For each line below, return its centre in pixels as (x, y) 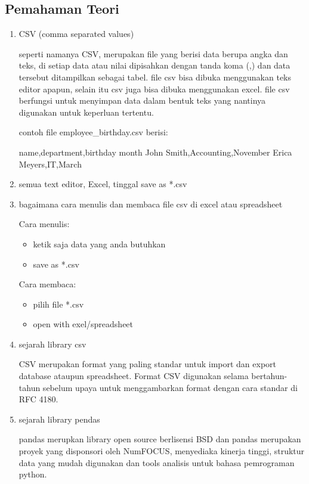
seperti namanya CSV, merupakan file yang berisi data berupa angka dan (153, 53)
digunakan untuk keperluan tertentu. (86, 112)
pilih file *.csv (58, 304)
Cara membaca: (47, 284)
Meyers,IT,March (50, 164)
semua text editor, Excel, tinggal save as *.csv (103, 184)
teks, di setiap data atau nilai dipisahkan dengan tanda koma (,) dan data (154, 65)
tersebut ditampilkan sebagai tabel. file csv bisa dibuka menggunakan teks (155, 77)
